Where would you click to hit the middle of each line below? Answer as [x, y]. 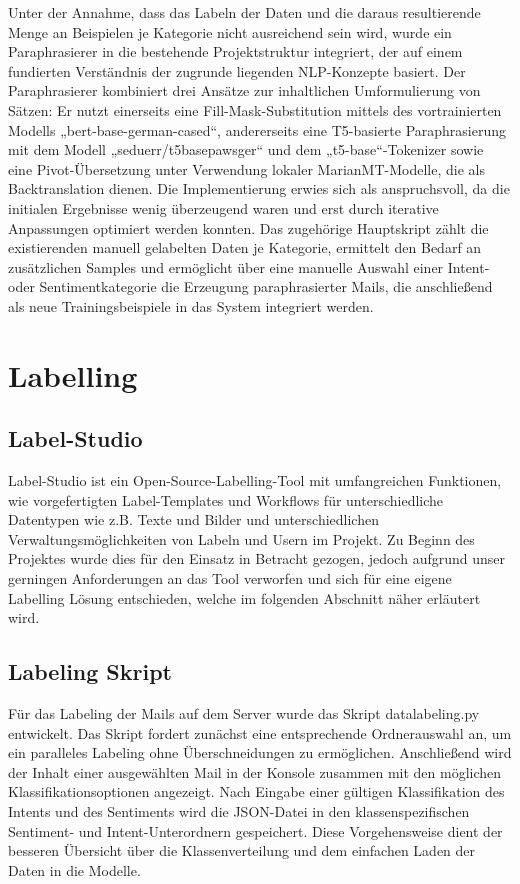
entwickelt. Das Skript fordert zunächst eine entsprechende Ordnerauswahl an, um [260, 732]
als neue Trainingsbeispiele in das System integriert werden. [191, 305]
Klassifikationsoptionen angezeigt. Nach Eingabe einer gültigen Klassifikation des [256, 791]
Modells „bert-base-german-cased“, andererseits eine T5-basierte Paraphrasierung [257, 129]
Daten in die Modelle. [74, 869]
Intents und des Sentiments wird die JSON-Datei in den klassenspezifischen [239, 811]
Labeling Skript [90, 671]
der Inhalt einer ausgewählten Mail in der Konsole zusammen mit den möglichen [255, 771]
